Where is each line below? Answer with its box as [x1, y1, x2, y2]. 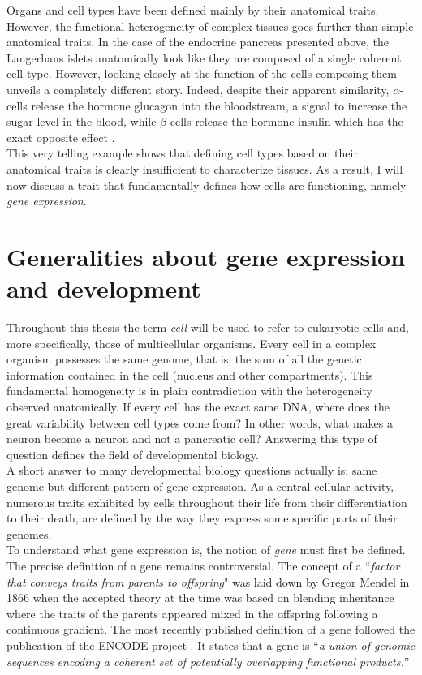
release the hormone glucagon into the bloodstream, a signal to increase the [31, 97, 407, 114]
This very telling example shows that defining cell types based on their [6, 144, 358, 161]
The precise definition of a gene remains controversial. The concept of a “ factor [6, 557, 400, 574]
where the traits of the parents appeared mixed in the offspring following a [6, 604, 378, 621]
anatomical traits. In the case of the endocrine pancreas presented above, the [6, 33, 389, 50]
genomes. [6, 525, 52, 542]
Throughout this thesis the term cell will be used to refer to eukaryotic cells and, [6, 319, 409, 336]
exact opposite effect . [6, 128, 115, 145]
